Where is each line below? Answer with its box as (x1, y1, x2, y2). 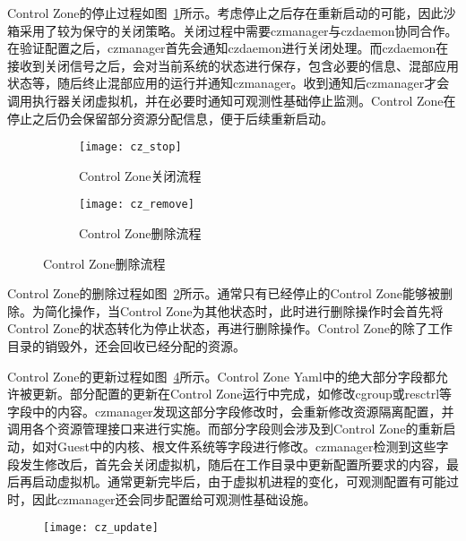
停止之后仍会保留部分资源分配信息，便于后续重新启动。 (7, 108, 333, 127)
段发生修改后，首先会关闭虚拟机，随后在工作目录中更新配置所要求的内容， (7, 454, 446, 473)
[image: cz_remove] (79, 198, 194, 211)
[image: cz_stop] (79, 141, 182, 154)
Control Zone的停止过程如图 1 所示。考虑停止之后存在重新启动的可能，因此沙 (7, 4, 456, 21)
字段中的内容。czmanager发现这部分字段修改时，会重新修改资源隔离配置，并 (7, 401, 454, 420)
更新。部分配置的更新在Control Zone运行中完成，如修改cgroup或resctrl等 (31, 384, 453, 403)
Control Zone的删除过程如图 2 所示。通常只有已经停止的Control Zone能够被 (7, 284, 441, 303)
